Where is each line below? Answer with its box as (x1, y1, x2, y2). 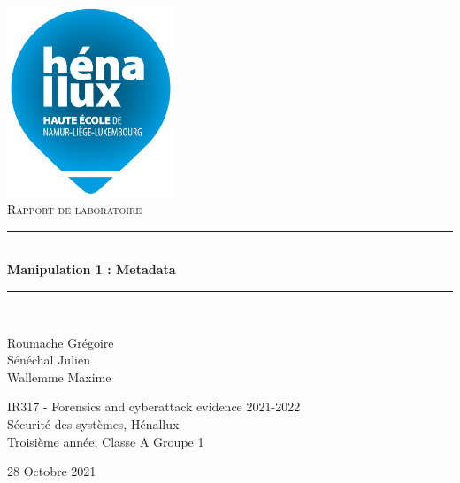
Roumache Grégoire (7, 333, 114, 351)
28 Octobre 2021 (7, 462, 96, 480)
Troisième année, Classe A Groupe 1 (7, 432, 204, 450)
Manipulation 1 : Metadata (7, 260, 176, 279)
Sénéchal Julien (7, 350, 90, 369)
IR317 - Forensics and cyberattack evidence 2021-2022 (7, 397, 301, 416)
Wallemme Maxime (7, 367, 111, 386)
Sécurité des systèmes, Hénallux (7, 414, 180, 433)
